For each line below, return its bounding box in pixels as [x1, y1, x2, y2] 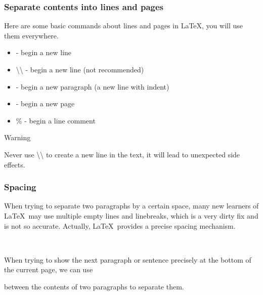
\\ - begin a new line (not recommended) [16, 64, 144, 74]
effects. [4, 159, 25, 170]
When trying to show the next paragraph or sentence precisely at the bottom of [4, 254, 251, 265]
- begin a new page [16, 98, 75, 109]
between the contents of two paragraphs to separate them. [4, 281, 184, 291]
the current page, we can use [4, 264, 93, 275]
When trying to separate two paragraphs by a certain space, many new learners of [4, 200, 259, 211]
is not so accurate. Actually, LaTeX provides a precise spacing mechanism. [4, 220, 236, 231]
